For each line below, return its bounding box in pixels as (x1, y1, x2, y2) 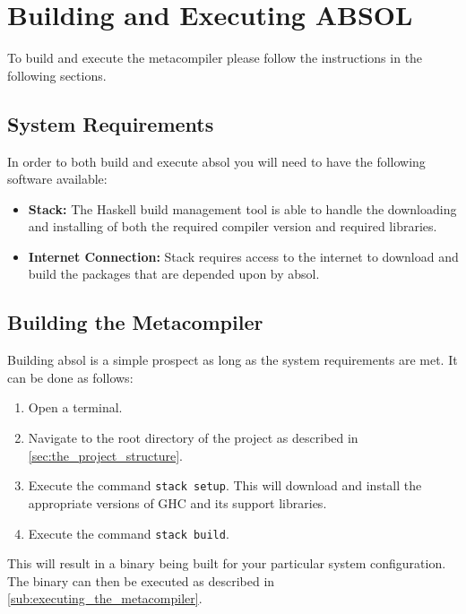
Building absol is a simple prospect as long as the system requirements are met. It (7, 350, 458, 369)
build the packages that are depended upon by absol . (28, 264, 320, 283)
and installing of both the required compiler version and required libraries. (28, 217, 437, 236)
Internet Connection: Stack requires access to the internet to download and (28, 246, 459, 265)
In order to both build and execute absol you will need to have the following (7, 151, 426, 170)
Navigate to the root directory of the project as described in (28, 428, 358, 447)
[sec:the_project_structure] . (28, 445, 183, 464)
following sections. (7, 65, 107, 84)
